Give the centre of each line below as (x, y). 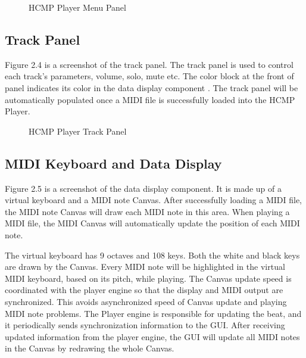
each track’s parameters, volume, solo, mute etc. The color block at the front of (149, 76)
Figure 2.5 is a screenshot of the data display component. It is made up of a (143, 188)
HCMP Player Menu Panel (77, 7)
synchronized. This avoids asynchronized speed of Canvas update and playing (146, 301)
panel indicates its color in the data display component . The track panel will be (152, 87)
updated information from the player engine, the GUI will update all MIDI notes (152, 336)
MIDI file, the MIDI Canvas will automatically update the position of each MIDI (152, 223)
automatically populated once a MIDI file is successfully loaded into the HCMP (150, 99)
